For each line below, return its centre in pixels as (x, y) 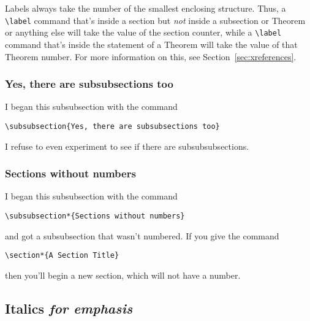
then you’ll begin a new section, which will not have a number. (123, 275)
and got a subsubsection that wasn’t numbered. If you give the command (142, 235)
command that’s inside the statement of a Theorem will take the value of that (151, 44)
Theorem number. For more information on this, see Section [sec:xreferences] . (151, 56)
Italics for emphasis (69, 308)
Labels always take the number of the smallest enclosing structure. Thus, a (146, 8)
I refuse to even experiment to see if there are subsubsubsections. (127, 146)
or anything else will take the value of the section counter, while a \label (143, 32)
